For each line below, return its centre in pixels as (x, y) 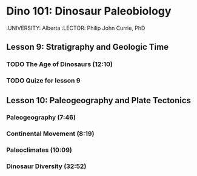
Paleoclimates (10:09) (39, 150)
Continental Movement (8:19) (50, 134)
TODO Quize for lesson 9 (43, 81)
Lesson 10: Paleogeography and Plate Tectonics (99, 100)
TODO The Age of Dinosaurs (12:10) (60, 64)
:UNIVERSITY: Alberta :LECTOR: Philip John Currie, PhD (76, 28)
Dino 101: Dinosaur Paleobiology (89, 11)
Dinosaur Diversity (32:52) (46, 166)
